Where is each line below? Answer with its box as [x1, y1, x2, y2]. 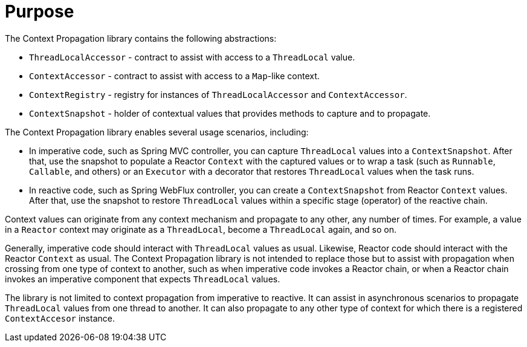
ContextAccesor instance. [5, 313, 115, 323]
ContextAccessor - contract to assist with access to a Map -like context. [29, 70, 320, 81]
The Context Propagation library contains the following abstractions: [5, 33, 277, 44]
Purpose [5, 1, 74, 22]
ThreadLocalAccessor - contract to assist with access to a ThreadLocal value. [29, 51, 355, 62]
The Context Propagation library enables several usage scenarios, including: [5, 126, 309, 137]
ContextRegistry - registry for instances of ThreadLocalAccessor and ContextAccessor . [29, 89, 407, 100]
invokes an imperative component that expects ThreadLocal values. [5, 273, 280, 284]
